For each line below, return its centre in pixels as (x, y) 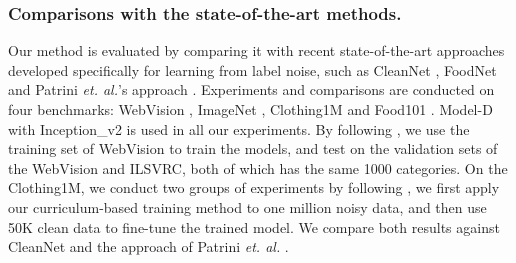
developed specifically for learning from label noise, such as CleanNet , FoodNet (252, 69)
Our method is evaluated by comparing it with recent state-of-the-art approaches (256, 50)
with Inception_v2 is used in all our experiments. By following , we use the (239, 128)
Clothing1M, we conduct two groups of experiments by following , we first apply (254, 187)
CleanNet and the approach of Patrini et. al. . (148, 246)
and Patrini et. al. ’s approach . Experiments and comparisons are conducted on (251, 89)
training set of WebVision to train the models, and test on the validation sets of (253, 148)
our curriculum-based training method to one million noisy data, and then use (247, 206)
